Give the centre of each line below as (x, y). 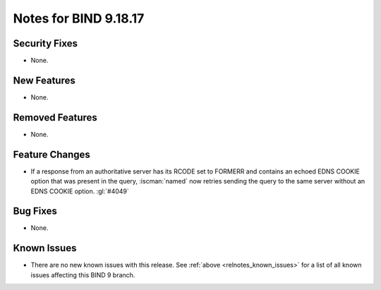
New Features (44, 80)
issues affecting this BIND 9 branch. (83, 274)
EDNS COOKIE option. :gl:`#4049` (80, 191)
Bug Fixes (35, 211)
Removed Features (55, 117)
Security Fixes (45, 43)
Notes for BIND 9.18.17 (79, 18)
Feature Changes (52, 154)
